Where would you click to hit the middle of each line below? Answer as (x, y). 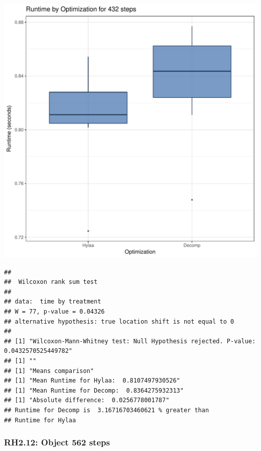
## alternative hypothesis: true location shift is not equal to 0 (119, 321)
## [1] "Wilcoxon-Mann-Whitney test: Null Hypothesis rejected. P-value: (130, 341)
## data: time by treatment (53, 302)
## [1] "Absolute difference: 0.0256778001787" (87, 400)
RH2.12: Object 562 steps (57, 442)
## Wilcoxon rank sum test (51, 282)
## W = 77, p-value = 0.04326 (54, 311)
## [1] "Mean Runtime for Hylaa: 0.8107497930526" (92, 381)
